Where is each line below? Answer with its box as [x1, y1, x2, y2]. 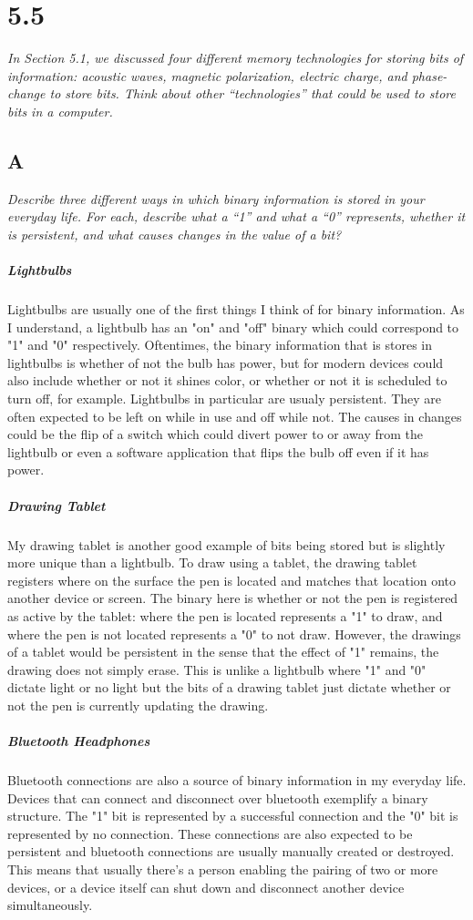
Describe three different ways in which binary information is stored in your [7, 189, 425, 208]
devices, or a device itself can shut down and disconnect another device [7, 877, 405, 896]
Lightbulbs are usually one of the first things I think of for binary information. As [7, 300, 465, 319]
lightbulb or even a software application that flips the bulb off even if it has [7, 442, 429, 461]
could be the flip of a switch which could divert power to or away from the [7, 424, 423, 444]
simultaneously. [7, 895, 93, 915]
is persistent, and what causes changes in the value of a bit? [7, 224, 342, 243]
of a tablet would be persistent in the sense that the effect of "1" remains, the [7, 642, 439, 661]
